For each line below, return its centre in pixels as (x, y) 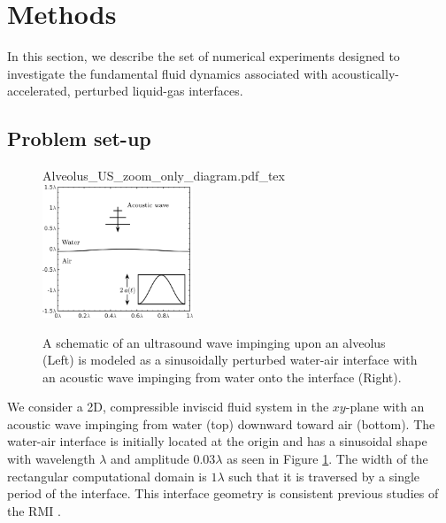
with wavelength (51, 459)
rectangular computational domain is (107, 476)
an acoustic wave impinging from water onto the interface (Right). (222, 377)
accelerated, (39, 91)
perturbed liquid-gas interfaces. (159, 91)
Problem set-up (79, 138)
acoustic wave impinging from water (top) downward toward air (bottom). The (221, 423)
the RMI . (34, 510)
